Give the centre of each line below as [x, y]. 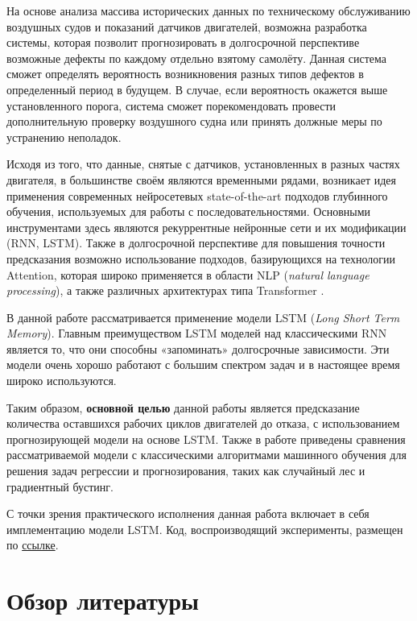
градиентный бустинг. [60, 486]
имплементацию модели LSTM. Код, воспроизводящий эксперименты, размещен [205, 529]
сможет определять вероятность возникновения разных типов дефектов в [185, 74]
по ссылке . [33, 545]
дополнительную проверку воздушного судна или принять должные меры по [194, 121]
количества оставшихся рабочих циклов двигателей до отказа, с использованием [203, 423]
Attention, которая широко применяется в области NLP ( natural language [188, 274]
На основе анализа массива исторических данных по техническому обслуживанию [208, 10]
